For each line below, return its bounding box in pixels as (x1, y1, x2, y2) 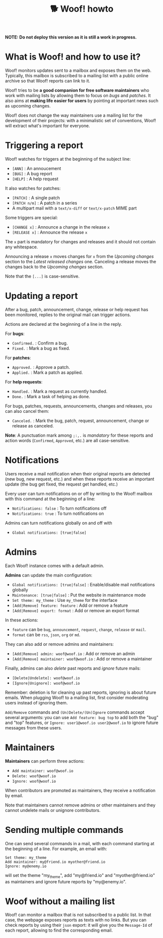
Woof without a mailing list (5, 895, 115, 907)
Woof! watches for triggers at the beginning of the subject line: (5, 156, 131, 162)
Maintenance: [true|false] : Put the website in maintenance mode (12, 592, 146, 598)
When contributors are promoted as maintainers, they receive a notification (5, 787, 156, 793)
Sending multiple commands (5, 825, 124, 835)
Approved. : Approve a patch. (12, 364, 70, 370)
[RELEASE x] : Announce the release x (12, 230, 88, 235)
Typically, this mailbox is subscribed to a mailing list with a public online (5, 73, 148, 79)
